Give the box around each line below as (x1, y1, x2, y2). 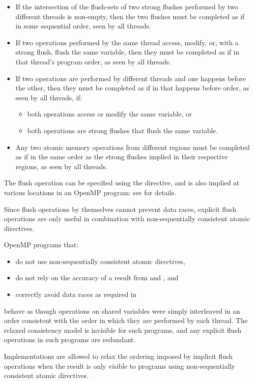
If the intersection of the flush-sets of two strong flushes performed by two (15, 1, 238, 11)
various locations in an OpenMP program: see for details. (4, 187, 176, 197)
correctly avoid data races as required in (15, 289, 137, 299)
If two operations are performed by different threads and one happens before (15, 73, 246, 83)
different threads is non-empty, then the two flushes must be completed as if (15, 11, 245, 21)
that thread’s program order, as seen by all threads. (15, 56, 171, 66)
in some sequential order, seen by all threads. (15, 21, 151, 31)
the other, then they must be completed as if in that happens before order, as (15, 83, 250, 93)
